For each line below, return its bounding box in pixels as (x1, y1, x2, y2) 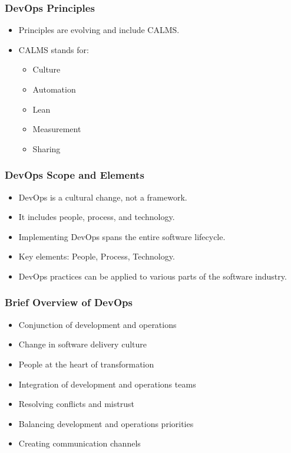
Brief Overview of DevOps (5, 295, 133, 310)
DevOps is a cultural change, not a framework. (18, 191, 187, 203)
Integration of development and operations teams (18, 377, 196, 390)
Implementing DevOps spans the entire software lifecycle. (18, 230, 226, 242)
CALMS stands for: (18, 43, 89, 55)
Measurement (32, 123, 81, 135)
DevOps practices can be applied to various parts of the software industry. (18, 270, 287, 282)
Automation (32, 83, 76, 95)
